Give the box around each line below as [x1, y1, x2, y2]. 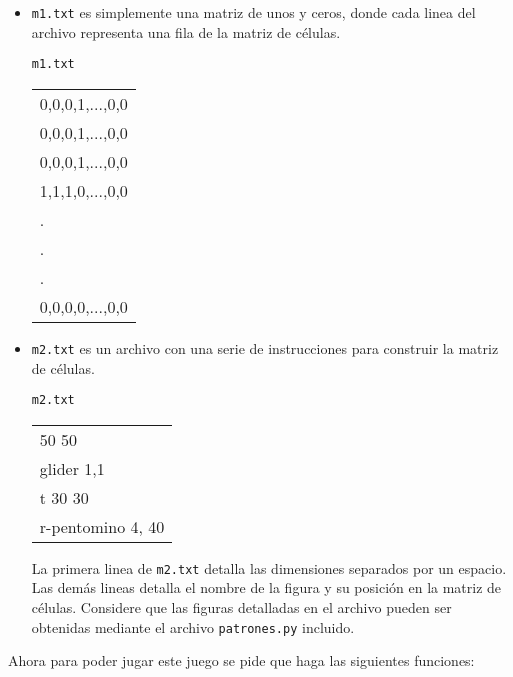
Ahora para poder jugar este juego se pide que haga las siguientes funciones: [8, 650, 475, 671]
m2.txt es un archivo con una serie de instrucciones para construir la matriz [31, 337, 499, 358]
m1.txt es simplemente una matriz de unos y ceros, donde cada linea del [31, 2, 476, 22]
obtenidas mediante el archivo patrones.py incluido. [31, 616, 355, 637]
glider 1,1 [39, 456, 105, 480]
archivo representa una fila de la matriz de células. [31, 21, 341, 42]
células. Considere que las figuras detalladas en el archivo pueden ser [31, 597, 452, 618]
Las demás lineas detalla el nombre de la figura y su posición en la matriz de [31, 577, 502, 598]
